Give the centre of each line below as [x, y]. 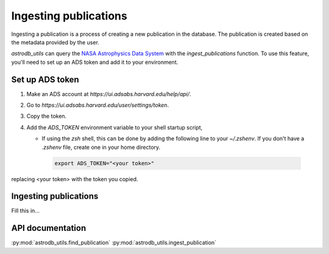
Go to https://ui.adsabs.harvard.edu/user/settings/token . [98, 105]
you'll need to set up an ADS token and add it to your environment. [95, 62]
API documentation [49, 228]
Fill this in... [25, 211]
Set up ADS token [45, 79]
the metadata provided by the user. [55, 42]
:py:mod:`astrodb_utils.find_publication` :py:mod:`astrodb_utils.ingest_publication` [114, 242]
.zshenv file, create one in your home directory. [101, 147]
